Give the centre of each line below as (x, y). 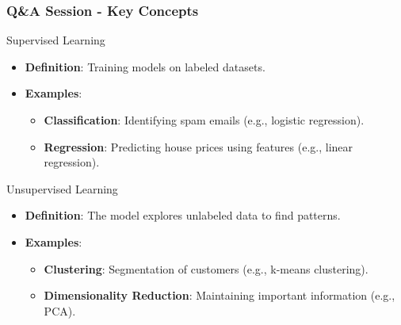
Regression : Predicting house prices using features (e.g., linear (199, 146)
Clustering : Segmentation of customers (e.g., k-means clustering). (206, 268)
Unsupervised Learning (62, 188)
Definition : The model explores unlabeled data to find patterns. (183, 215)
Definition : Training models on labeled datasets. (145, 66)
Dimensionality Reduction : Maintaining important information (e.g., (220, 295)
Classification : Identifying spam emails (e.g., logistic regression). (204, 120)
